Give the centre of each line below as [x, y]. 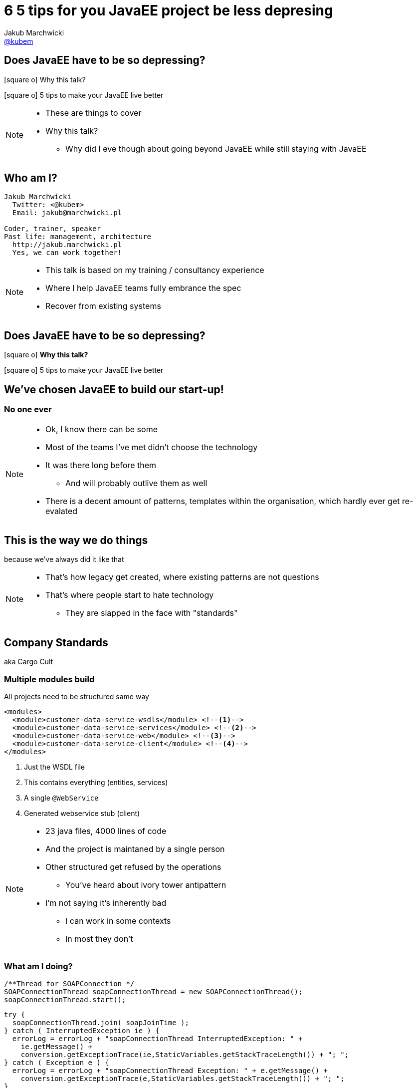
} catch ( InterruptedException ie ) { [82, 1030]
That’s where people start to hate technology [130, 595]
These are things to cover [94, 113]
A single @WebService [61, 798]
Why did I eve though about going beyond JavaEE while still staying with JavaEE [216, 148]
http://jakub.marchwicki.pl [67, 245]
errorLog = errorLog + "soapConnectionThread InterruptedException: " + [157, 1038]
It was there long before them [101, 465]
